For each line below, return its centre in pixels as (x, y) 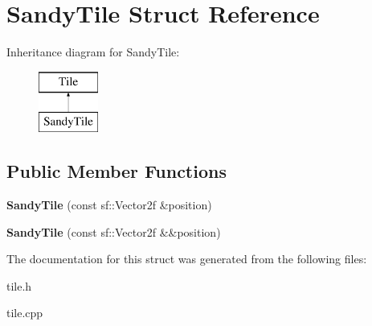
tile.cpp (25, 313)
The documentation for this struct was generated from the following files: (187, 259)
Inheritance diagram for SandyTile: (93, 52)
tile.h (19, 285)
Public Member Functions (117, 171)
